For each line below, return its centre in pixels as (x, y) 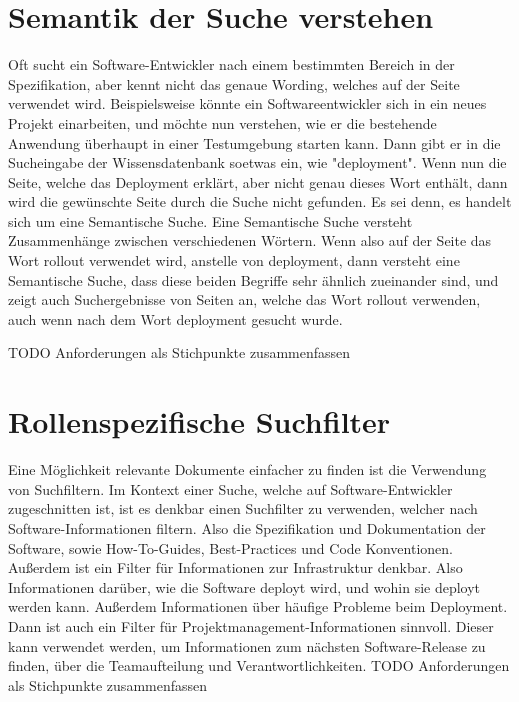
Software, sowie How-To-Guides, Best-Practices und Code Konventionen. (230, 547)
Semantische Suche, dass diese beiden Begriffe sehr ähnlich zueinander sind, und (253, 279)
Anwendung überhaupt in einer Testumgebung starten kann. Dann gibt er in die (254, 142)
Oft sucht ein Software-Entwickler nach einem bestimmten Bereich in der (231, 64)
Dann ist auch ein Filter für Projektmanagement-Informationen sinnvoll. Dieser (251, 625)
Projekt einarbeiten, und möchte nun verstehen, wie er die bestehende (222, 122)
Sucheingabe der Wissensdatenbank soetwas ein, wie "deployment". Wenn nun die (257, 162)
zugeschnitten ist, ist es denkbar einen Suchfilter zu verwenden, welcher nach (243, 508)
